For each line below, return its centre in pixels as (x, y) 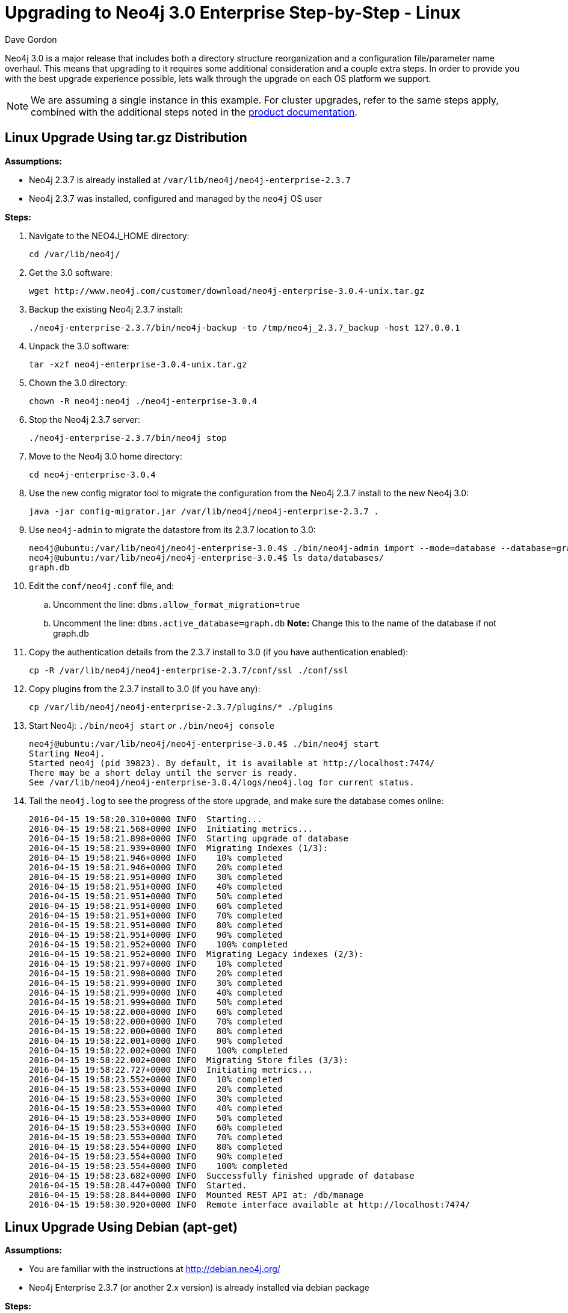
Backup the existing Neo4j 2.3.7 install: (106, 309)
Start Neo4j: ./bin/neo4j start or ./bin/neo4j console (152, 725)
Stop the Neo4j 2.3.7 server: (85, 419)
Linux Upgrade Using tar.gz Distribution (126, 138)
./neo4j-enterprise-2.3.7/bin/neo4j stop (128, 438)
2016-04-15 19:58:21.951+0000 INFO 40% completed (156, 886)
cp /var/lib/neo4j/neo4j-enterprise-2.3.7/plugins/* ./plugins (181, 707)
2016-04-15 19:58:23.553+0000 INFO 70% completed (156, 1137)
